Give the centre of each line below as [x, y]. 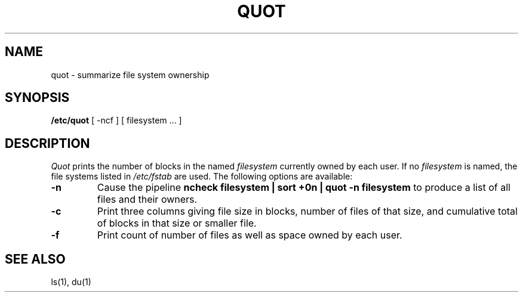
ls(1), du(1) [71, 282]
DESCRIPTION [47, 143]
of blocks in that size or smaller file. [177, 223]
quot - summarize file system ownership [130, 75]
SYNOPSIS [37, 98]
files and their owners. [147, 199]
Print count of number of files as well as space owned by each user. [250, 235]
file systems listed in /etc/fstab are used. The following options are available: [202, 177]
